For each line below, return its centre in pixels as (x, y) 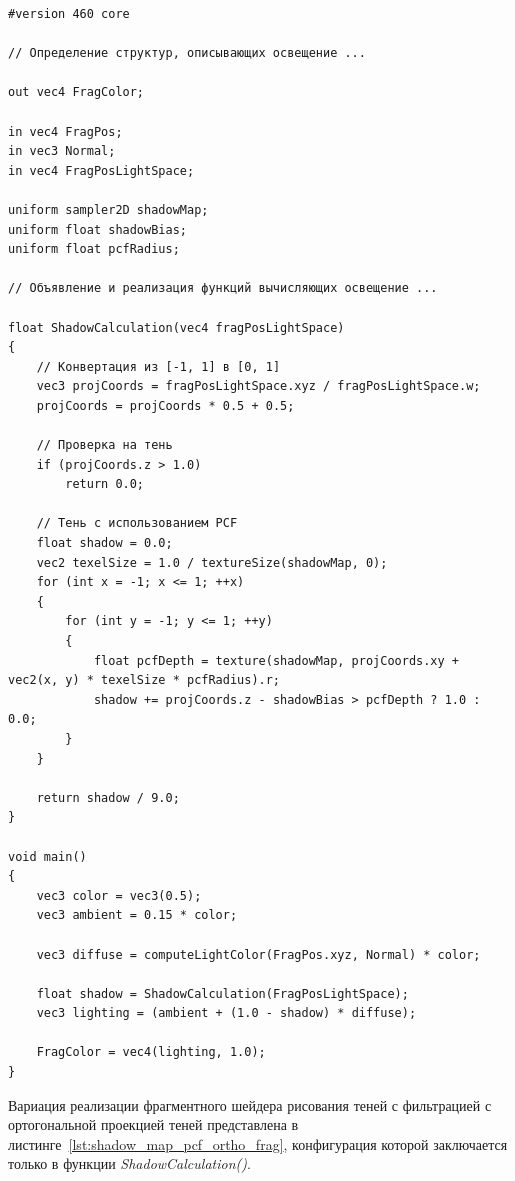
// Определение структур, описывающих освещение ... (187, 53)
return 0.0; (105, 484)
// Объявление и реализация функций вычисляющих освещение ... (223, 288)
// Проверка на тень (104, 445)
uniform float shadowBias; (97, 229)
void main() (47, 856)
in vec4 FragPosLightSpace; (101, 170)
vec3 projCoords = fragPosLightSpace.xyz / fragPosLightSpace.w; (258, 386)
